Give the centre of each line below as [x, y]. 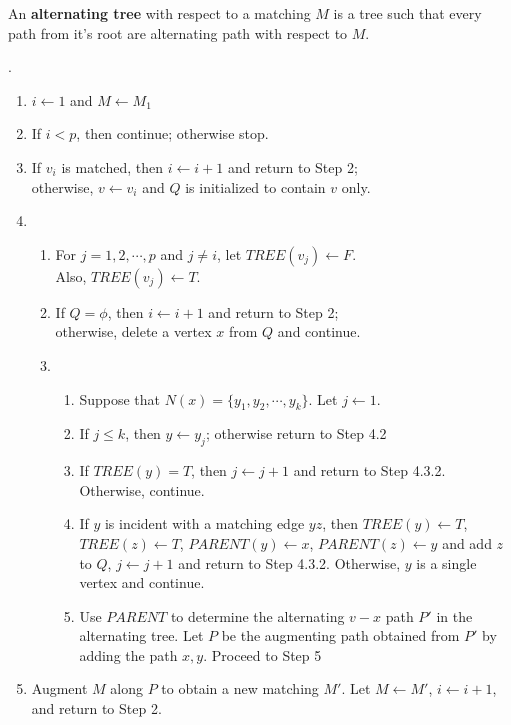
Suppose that [119, 398]
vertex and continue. [142, 582]
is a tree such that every [407, 13]
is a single [446, 562]
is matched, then [112, 166]
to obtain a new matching [240, 688]
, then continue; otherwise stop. [172, 133]
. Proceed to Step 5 [262, 654]
